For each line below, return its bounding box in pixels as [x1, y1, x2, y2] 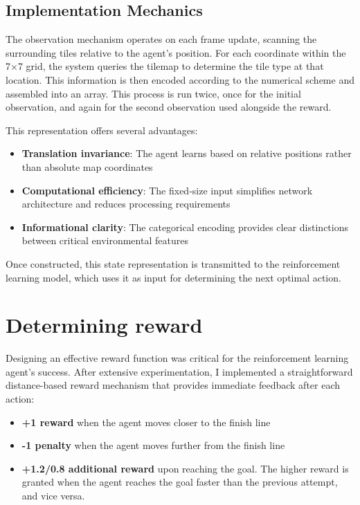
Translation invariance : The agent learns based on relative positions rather [21, 146, 352, 160]
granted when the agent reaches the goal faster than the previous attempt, [21, 475, 338, 489]
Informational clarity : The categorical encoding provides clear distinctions [21, 219, 348, 234]
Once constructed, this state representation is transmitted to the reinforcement [6, 256, 341, 270]
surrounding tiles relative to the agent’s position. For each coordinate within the [6, 45, 346, 59]
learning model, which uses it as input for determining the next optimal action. [6, 270, 341, 284]
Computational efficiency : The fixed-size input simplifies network [21, 183, 313, 197]
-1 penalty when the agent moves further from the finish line [21, 438, 285, 452]
